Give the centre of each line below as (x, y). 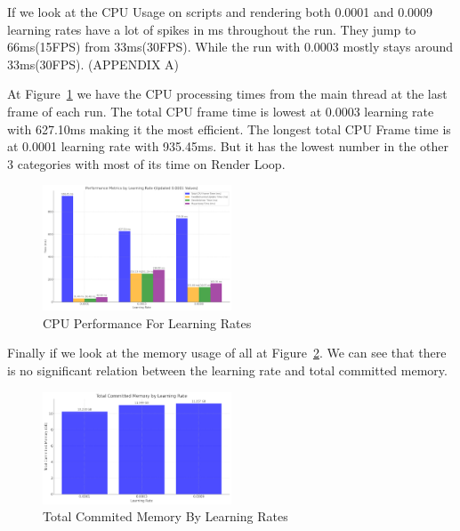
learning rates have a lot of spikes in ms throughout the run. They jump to (212, 29)
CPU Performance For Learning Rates (147, 322)
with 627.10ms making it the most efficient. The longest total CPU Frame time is (229, 129)
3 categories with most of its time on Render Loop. (146, 163)
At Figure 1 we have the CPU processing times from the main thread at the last (227, 94)
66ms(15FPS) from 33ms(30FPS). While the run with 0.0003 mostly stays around (230, 47)
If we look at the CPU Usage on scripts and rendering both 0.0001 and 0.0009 (220, 12)
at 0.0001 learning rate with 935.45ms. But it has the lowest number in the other (228, 146)
